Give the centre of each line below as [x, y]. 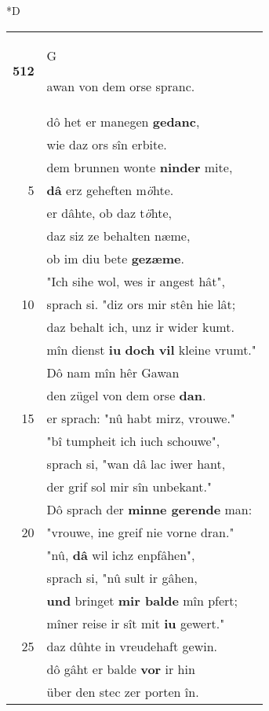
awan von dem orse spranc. [121, 86]
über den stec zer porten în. [123, 691]
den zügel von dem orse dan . [126, 395]
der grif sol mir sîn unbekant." [129, 486]
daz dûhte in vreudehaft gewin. [132, 646]
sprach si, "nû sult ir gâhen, [122, 577]
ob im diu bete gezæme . [115, 258]
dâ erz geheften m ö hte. [110, 190]
